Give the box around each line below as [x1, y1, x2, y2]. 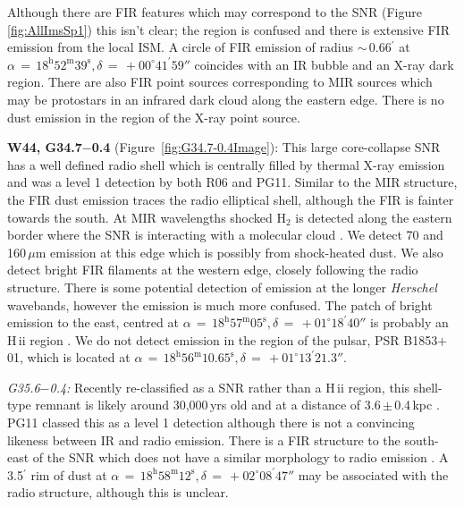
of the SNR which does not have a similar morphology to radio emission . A [32, 448, 449, 467]
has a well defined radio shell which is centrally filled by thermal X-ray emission [7, 155, 445, 173]
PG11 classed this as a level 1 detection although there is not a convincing [7, 413, 415, 432]
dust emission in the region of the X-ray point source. [7, 107, 300, 126]
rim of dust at [30, 465, 107, 484]
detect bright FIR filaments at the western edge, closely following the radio [7, 260, 418, 279]
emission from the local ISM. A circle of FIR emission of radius [7, 38, 354, 56]
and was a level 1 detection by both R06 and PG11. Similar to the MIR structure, [7, 173, 458, 191]
